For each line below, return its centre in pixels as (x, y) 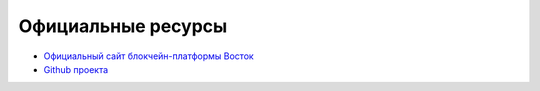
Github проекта (76, 69)
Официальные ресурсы (123, 26)
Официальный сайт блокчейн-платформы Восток (148, 56)
